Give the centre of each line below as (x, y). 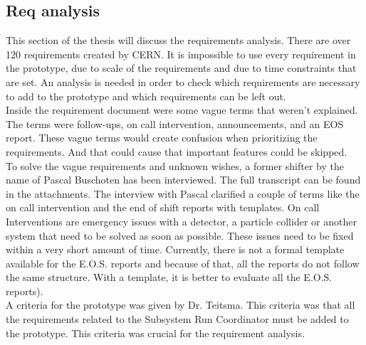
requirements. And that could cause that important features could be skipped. (177, 151)
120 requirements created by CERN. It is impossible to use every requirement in (181, 54)
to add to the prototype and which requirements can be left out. (146, 96)
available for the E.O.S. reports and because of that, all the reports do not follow (183, 263)
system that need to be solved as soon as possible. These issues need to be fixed (180, 235)
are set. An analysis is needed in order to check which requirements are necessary (183, 81)
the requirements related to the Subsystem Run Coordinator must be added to (177, 319)
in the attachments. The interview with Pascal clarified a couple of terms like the (183, 193)
